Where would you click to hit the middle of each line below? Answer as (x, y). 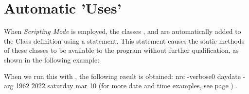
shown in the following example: (52, 59)
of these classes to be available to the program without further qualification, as (121, 50)
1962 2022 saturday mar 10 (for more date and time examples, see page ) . (127, 86)
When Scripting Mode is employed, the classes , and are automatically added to (123, 31)
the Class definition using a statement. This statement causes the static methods (124, 40)
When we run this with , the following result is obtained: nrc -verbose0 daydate (122, 76)
